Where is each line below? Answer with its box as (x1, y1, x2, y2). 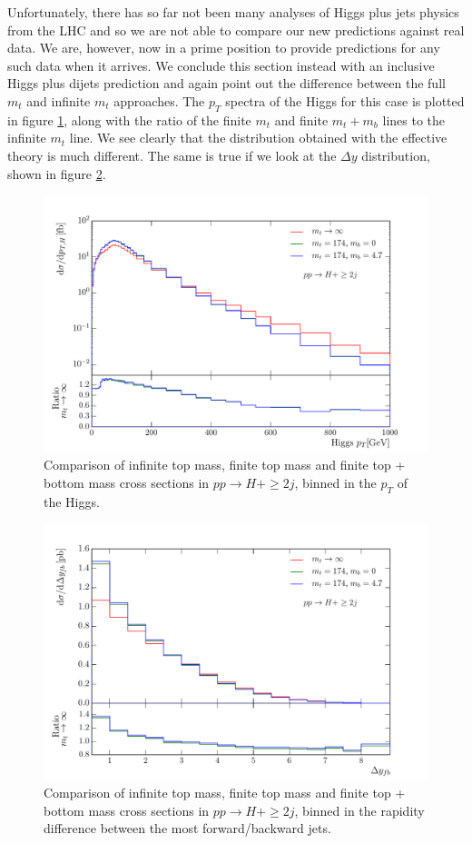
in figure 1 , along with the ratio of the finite (7, 110, 251, 129)
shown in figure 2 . (7, 164, 106, 183)
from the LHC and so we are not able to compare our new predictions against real (7, 20, 465, 39)
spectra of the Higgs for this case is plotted (225, 91, 465, 110)
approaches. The (113, 91, 205, 110)
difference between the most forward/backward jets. (44, 819, 331, 838)
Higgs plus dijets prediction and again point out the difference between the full (7, 74, 446, 93)
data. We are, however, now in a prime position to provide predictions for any (7, 38, 440, 57)
